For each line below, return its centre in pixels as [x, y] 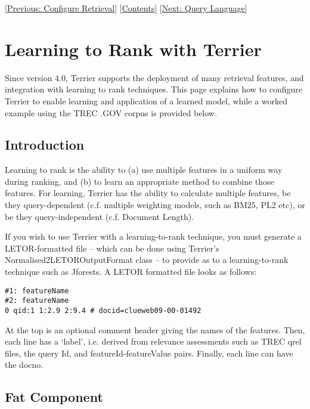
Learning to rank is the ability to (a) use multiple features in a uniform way [144, 170]
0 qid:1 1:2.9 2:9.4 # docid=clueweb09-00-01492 [103, 310]
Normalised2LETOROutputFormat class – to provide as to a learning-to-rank [147, 260]
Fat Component [54, 397]
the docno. [24, 365]
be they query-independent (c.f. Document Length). [100, 216]
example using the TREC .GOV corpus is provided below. [111, 112]
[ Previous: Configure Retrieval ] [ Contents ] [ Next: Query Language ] [126, 8]
